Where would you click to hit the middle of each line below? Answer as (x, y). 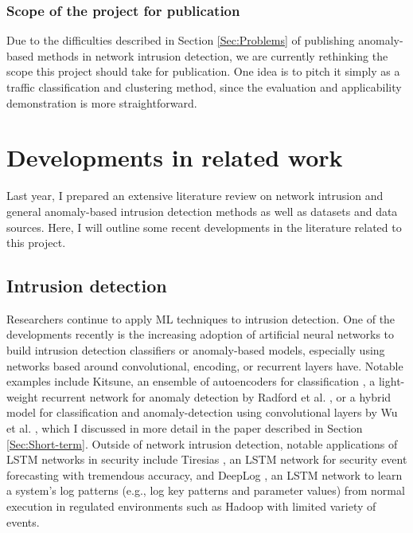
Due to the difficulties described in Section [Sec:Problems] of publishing (181, 40)
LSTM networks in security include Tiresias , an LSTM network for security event (207, 459)
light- (392, 381)
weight (22, 396)
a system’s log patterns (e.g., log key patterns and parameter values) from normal (206, 490)
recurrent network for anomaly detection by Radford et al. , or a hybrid (216, 396)
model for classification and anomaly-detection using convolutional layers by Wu (202, 412)
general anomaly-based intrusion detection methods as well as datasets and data (202, 211)
